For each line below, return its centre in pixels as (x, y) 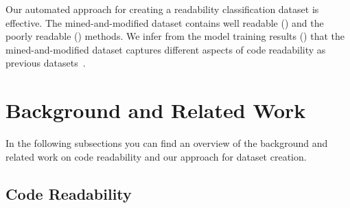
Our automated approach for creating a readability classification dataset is (162, 9)
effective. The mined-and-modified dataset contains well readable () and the (165, 22)
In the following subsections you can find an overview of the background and (167, 143)
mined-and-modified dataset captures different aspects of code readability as (166, 49)
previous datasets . (46, 63)
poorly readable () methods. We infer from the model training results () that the (175, 36)
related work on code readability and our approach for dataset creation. (156, 156)
